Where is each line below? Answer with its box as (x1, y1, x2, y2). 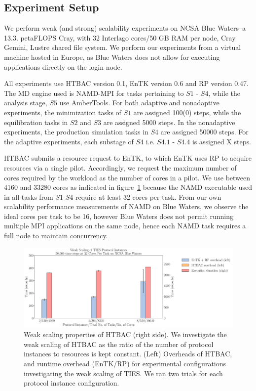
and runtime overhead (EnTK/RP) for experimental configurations (24, 358, 226, 368)
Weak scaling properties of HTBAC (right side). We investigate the (24, 329, 227, 340)
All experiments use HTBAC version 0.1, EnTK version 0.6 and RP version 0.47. (4, 78, 249, 88)
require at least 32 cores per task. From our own (75, 191, 221, 202)
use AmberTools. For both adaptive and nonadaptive (59, 97, 219, 108)
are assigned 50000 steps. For (160, 127, 249, 137)
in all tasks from (4, 191, 53, 202)
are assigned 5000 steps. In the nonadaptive (103, 117, 235, 127)
